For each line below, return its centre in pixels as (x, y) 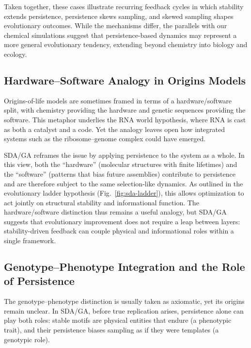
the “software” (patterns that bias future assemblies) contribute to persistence (120, 174)
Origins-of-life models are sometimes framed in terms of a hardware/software (118, 100)
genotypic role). (27, 339)
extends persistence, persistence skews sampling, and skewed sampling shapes (119, 16)
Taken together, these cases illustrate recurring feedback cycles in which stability (124, 6)
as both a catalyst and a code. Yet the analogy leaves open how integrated (115, 129)
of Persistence (39, 281)
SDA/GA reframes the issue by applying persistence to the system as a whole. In (124, 155)
